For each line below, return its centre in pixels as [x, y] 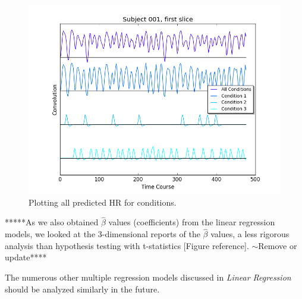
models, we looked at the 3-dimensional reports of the [103, 234]
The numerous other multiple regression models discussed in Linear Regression [148, 277]
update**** [26, 257]
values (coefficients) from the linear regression [192, 222]
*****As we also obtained [52, 222]
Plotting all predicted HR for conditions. [103, 202]
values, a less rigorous [250, 234]
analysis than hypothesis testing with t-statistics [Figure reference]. [127, 245]
